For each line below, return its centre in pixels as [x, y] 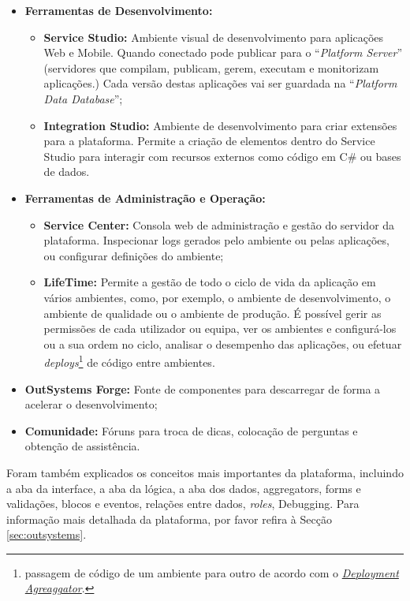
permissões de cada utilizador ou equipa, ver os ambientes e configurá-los [220, 328]
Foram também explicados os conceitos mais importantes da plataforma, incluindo [205, 472]
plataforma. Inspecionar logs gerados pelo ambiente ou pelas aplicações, [216, 240]
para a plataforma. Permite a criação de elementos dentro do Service [209, 141]
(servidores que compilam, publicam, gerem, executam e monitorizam [211, 67]
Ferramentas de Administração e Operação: [145, 198]
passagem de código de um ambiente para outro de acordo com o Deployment [212, 572]
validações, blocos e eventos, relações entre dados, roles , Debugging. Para [183, 504]
